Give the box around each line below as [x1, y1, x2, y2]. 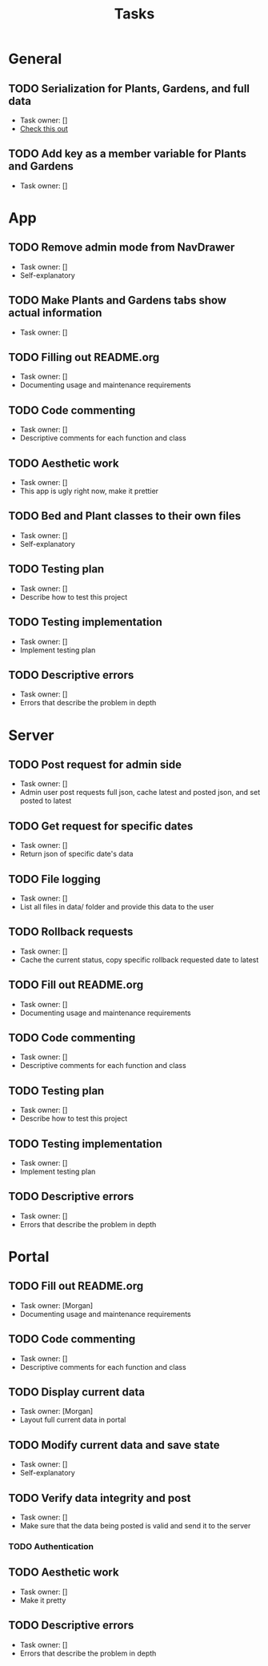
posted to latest [19, 796, 72, 805]
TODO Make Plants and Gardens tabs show [8, 294, 226, 307]
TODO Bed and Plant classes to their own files [8, 509, 242, 523]
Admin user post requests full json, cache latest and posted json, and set [19, 788, 261, 797]
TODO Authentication [8, 1540, 94, 1552]
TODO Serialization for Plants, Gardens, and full [8, 82, 250, 95]
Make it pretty [19, 1595, 66, 1605]
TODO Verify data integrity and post [8, 1491, 191, 1505]
